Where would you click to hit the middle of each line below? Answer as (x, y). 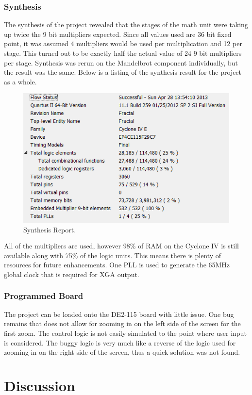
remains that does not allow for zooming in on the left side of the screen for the (122, 323)
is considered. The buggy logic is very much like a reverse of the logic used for (120, 342)
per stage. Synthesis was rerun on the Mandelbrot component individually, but (121, 62)
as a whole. (20, 81)
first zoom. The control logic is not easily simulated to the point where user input (125, 333)
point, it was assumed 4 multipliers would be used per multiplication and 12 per (123, 43)
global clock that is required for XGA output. (72, 274)
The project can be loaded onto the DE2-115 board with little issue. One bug (119, 314)
